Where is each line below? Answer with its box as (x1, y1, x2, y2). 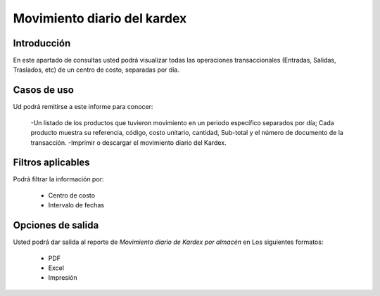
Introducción (13, 37, 71, 49)
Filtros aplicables (13, 157, 91, 169)
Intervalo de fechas (48, 201, 105, 210)
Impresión (48, 274, 77, 282)
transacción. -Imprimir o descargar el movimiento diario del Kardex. (30, 138, 227, 147)
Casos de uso (13, 84, 74, 96)
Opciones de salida (13, 219, 99, 231)
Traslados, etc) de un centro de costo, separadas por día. (13, 65, 179, 74)
